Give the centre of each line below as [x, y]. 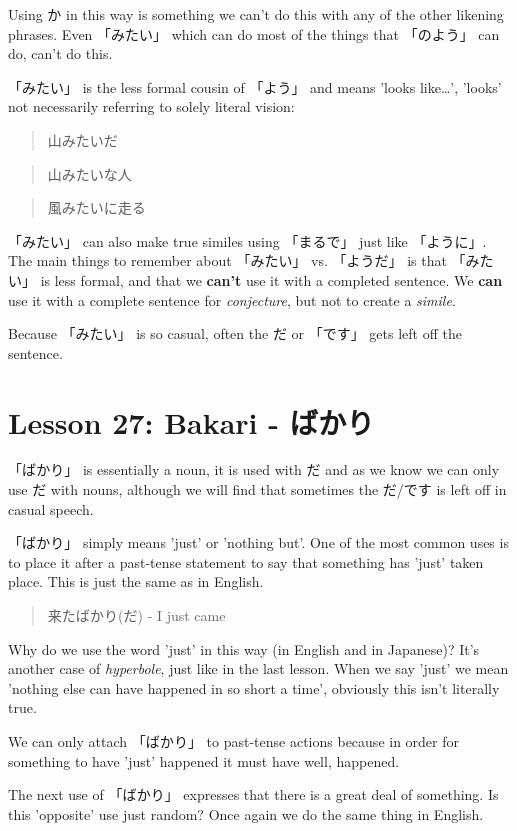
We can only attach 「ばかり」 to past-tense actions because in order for [234, 740]
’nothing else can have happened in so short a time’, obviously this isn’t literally [254, 687]
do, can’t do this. [60, 53]
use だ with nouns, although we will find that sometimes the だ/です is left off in [257, 489]
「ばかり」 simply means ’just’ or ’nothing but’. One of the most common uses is [258, 542]
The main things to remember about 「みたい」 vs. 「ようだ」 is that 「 [237, 260]
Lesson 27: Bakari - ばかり [191, 421]
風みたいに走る [96, 207]
